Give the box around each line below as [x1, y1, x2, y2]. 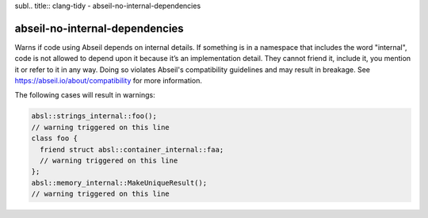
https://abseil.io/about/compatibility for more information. [14, 76, 202, 86]
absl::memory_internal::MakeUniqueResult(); [31, 178, 208, 187]
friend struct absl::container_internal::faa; [40, 145, 224, 154]
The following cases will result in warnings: [14, 90, 155, 100]
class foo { [31, 134, 78, 143]
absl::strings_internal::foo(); [31, 112, 158, 120]
